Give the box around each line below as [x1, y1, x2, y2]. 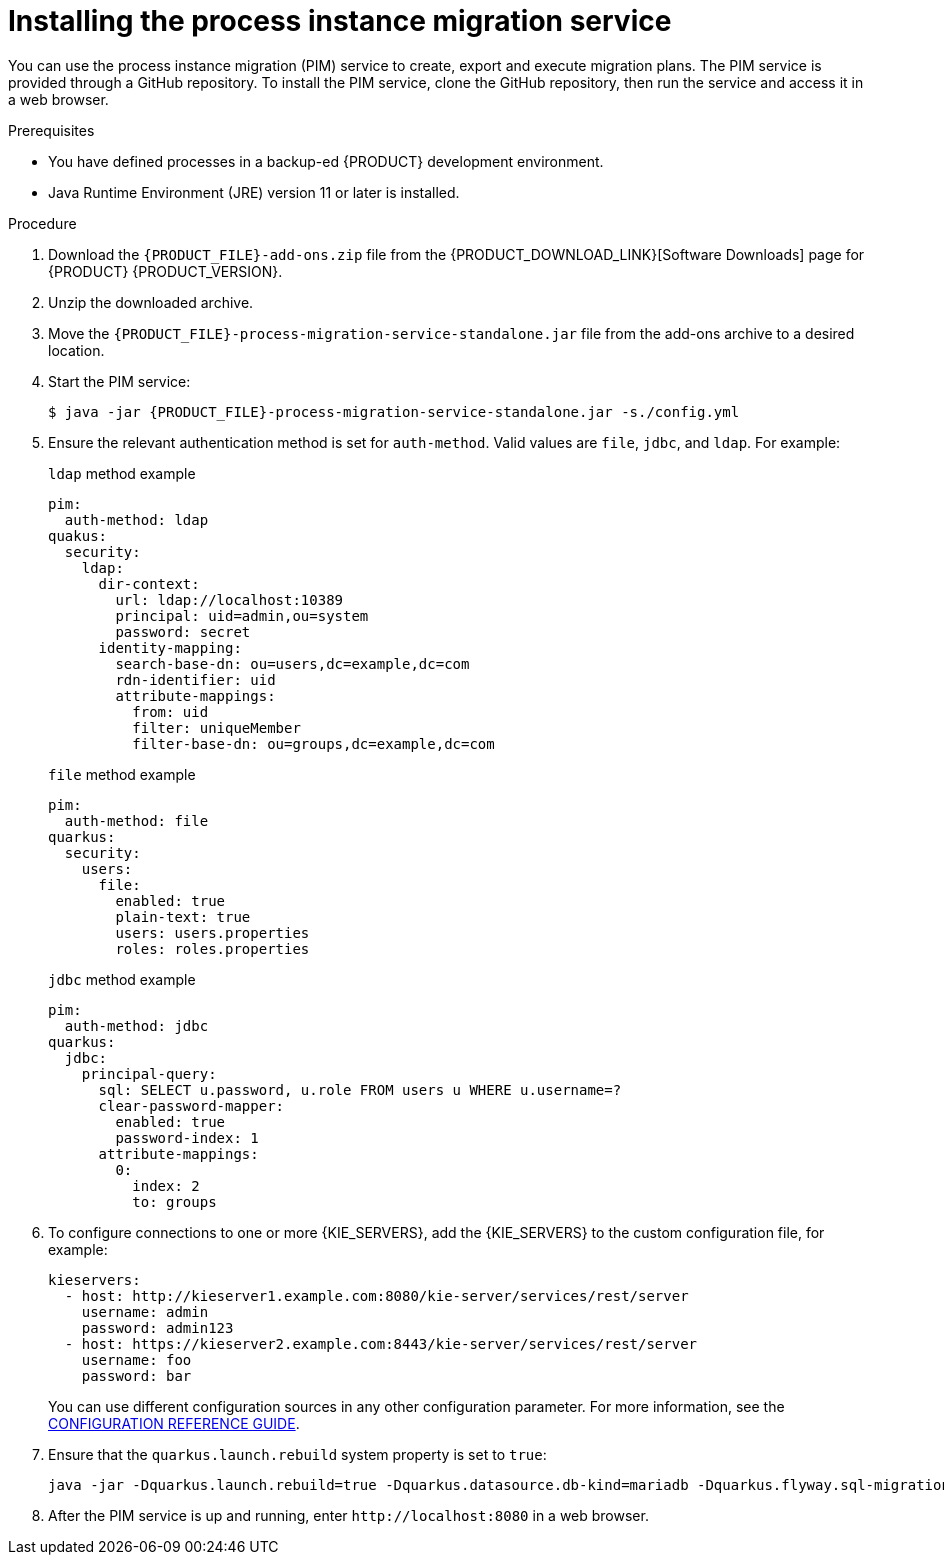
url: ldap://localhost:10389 [115, 591, 344, 608]
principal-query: [81, 1065, 217, 1082]
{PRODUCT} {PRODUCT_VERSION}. [48, 262, 283, 280]
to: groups [132, 1193, 217, 1210]
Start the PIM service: [48, 372, 191, 390]
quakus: [48, 527, 108, 544]
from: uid [132, 703, 209, 720]
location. [48, 341, 105, 359]
